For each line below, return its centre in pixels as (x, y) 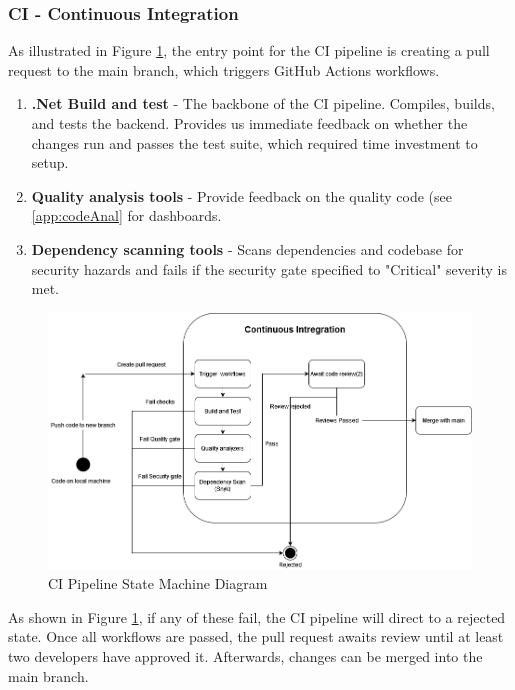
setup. (50, 162)
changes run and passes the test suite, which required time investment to (254, 142)
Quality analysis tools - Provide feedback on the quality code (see (242, 195)
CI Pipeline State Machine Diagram (158, 583)
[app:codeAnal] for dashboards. (126, 215)
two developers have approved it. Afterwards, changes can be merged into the (245, 656)
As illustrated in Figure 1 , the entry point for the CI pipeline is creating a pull (249, 50)
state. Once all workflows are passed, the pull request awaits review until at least (256, 636)
